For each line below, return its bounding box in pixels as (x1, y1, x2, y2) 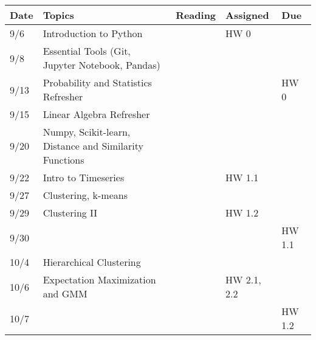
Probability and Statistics (43, 75, 152, 89)
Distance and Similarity (43, 139, 143, 153)
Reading (176, 8, 216, 22)
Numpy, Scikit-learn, (43, 125, 131, 139)
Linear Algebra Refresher (43, 107, 150, 121)
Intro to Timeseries (43, 170, 125, 184)
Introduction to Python (43, 26, 143, 40)
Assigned (225, 8, 269, 22)
